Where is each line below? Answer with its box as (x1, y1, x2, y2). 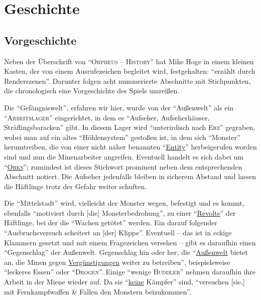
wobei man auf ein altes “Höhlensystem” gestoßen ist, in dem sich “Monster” (4, 131, 240, 142)
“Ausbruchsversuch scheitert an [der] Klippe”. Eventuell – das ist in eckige (4, 227, 232, 238)
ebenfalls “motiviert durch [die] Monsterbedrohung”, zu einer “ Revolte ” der (4, 207, 236, 218)
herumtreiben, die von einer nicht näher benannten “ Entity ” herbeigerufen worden (4, 141, 257, 152)
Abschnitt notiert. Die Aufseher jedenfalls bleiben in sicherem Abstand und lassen (4, 171, 256, 182)
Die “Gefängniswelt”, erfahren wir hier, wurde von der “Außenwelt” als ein (4, 102, 234, 112)
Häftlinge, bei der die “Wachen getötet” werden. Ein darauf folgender (4, 217, 217, 228)
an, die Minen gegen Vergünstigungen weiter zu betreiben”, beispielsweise (4, 256, 230, 267)
